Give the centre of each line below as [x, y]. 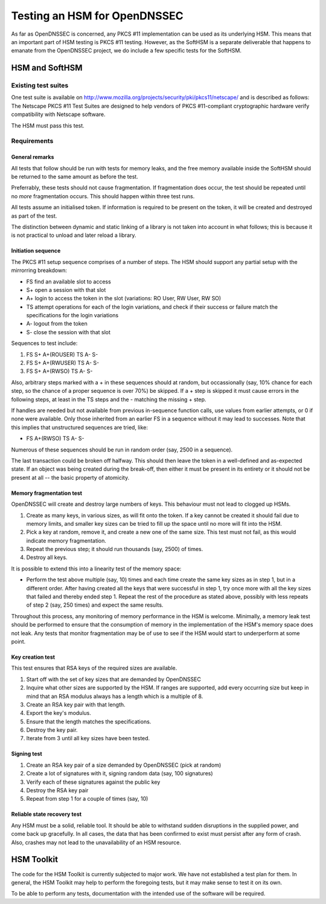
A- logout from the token [57, 324]
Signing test [27, 754]
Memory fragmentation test [47, 493]
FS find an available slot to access [69, 282]
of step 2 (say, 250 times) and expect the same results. [95, 605]
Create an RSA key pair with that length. [76, 705]
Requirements [32, 141]
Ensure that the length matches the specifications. [89, 722]
